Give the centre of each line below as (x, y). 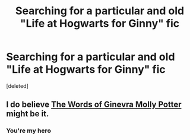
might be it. (28, 114)
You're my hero (29, 131)
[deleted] (17, 86)
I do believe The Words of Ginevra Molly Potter (94, 105)
